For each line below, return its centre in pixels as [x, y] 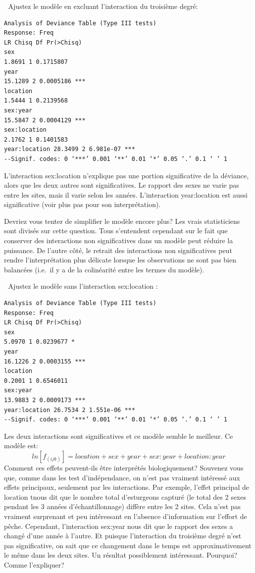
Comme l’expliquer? [34, 564]
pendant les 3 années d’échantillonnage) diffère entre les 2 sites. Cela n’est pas [123, 506]
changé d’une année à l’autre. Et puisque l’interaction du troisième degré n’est [123, 536]
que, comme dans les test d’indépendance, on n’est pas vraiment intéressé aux [122, 477]
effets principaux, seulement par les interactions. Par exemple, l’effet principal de [127, 487]
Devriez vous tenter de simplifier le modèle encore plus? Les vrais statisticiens [122, 221]
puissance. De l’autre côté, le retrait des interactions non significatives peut [118, 250]
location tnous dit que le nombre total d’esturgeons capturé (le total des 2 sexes [125, 496]
